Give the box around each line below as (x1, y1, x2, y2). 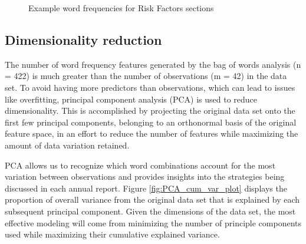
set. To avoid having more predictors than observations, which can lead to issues (5, 81, 295, 93)
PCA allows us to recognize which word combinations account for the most (5, 159, 276, 171)
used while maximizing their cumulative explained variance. (5, 228, 220, 240)
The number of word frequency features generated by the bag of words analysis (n (5, 58, 301, 70)
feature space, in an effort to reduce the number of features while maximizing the (5, 127, 298, 140)
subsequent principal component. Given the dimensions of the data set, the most (5, 205, 296, 217)
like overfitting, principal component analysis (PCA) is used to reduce (5, 93, 258, 105)
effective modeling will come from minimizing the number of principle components (5, 216, 302, 229)
